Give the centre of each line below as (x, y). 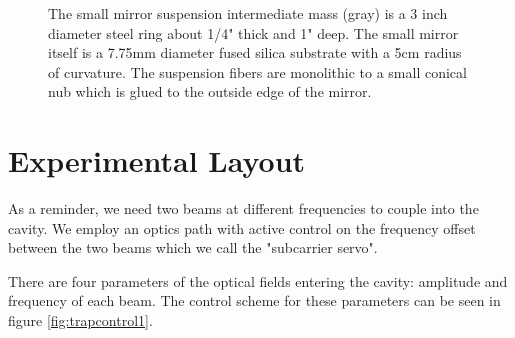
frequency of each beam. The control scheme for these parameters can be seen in (254, 300)
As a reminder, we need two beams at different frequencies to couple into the (243, 208)
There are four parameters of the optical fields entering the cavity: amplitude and (258, 280)
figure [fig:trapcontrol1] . (80, 320)
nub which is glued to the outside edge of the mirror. (210, 91)
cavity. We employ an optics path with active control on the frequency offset (242, 227)
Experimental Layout (157, 160)
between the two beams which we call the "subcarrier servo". (193, 247)
